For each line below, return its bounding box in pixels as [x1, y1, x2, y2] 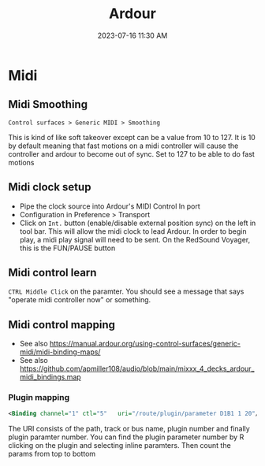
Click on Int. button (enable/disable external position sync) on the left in [19, 218, 256, 227]
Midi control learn [8, 265, 97, 279]
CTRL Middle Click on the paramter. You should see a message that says [8, 287, 244, 296]
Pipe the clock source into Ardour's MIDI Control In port [19, 202, 200, 211]
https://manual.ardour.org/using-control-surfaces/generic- [50, 339, 241, 349]
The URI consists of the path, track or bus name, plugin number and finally [8, 424, 250, 434]
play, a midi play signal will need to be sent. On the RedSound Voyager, [19, 235, 251, 244]
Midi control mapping [8, 318, 116, 331]
